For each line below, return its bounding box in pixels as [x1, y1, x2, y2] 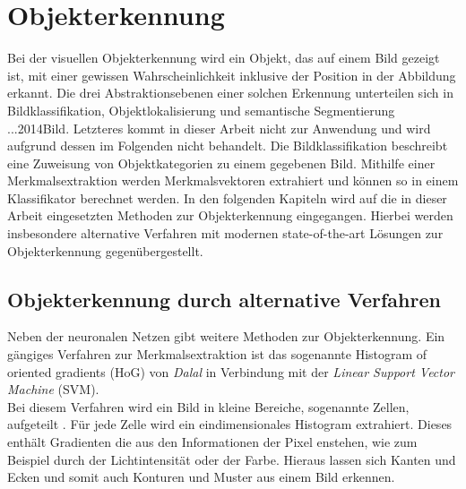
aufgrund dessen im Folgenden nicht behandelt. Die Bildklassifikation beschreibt [7, 136, 448, 155]
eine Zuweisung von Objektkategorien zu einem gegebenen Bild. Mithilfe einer [7, 153, 436, 172]
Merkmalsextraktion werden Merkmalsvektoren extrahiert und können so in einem [7, 171, 459, 190]
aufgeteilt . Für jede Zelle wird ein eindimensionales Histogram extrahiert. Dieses [7, 415, 453, 433]
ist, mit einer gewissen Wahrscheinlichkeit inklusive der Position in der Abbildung [7, 65, 456, 84]
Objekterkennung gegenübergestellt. [7, 241, 203, 260]
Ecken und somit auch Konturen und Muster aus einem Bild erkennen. [7, 468, 395, 486]
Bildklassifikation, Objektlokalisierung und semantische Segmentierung [7, 100, 395, 119]
